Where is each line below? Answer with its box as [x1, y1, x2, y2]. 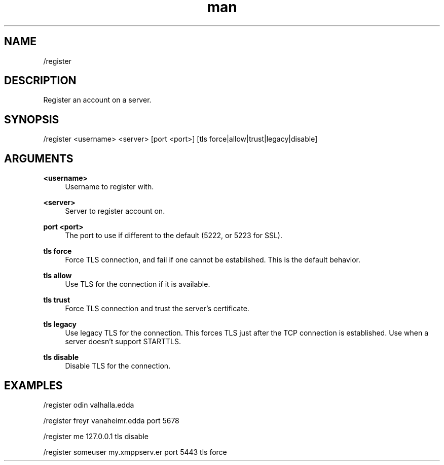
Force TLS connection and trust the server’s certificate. [65, 304, 249, 313]
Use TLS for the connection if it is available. [65, 280, 210, 289]
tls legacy [43, 320, 77, 329]
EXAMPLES [4, 379, 63, 392]
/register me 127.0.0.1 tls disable [43, 431, 149, 441]
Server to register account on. [65, 207, 165, 216]
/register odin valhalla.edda [43, 400, 134, 409]
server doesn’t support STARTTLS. [65, 337, 181, 346]
